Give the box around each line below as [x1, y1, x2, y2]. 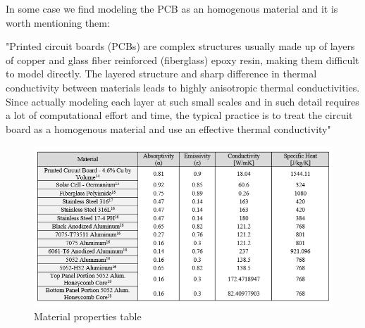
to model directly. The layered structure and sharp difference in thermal [6, 66, 317, 81]
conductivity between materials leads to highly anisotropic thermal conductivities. [6, 80, 360, 94]
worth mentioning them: [6, 15, 110, 30]
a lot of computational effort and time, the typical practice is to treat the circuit [6, 108, 353, 122]
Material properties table [34, 308, 142, 323]
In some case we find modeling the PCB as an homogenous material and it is [6, 1, 338, 15]
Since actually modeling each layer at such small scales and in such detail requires [6, 94, 359, 108]
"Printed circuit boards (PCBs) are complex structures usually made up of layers [6, 39, 355, 53]
